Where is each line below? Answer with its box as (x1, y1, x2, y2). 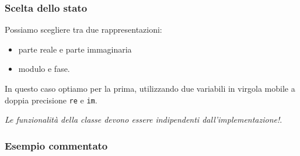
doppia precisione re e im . (5, 93, 97, 106)
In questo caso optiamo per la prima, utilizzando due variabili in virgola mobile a (5, 82, 295, 94)
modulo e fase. (18, 63, 70, 75)
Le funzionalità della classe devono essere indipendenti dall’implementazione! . (5, 113, 282, 126)
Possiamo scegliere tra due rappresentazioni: (5, 23, 162, 36)
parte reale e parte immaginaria (18, 43, 132, 55)
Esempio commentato (5, 138, 108, 152)
